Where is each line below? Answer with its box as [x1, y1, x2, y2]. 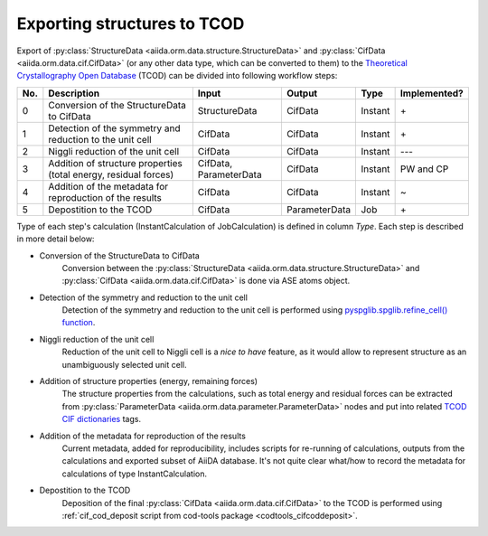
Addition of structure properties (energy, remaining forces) [39, 376, 258, 387]
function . [61, 317, 96, 328]
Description [48, 87, 99, 99]
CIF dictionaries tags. [61, 414, 142, 425]
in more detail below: [16, 233, 95, 244]
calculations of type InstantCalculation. [61, 468, 208, 479]
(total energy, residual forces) [48, 168, 174, 181]
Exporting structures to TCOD [16, 14, 245, 33]
